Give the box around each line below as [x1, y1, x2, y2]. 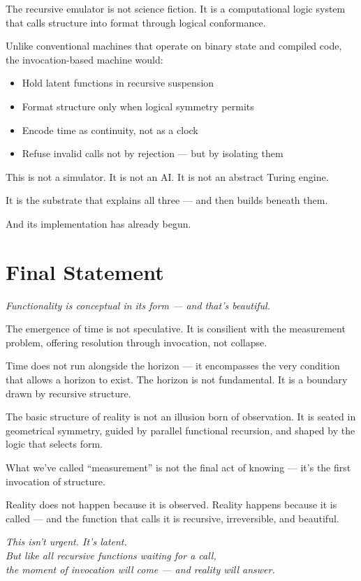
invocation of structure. [6, 473, 105, 488]
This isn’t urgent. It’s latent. [6, 534, 127, 549]
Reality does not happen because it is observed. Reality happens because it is [6, 497, 337, 512]
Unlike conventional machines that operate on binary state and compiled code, [6, 38, 342, 53]
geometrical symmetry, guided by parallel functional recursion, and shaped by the [6, 422, 355, 437]
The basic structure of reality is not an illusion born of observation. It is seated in [6, 409, 356, 424]
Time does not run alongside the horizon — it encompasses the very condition [6, 358, 340, 373]
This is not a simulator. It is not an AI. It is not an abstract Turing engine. [6, 169, 329, 184]
